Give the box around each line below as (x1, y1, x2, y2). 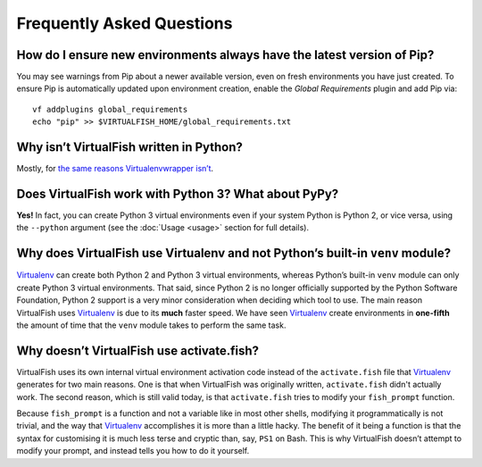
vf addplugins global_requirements (32, 104, 188, 114)
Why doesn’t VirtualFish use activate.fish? (16, 343, 259, 358)
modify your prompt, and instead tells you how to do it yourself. (16, 446, 250, 456)
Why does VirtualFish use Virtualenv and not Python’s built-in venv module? (16, 246, 451, 261)
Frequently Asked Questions (16, 13, 233, 33)
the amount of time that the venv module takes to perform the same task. (16, 320, 287, 330)
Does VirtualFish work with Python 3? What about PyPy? (16, 186, 339, 201)
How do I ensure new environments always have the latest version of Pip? (16, 47, 435, 63)
